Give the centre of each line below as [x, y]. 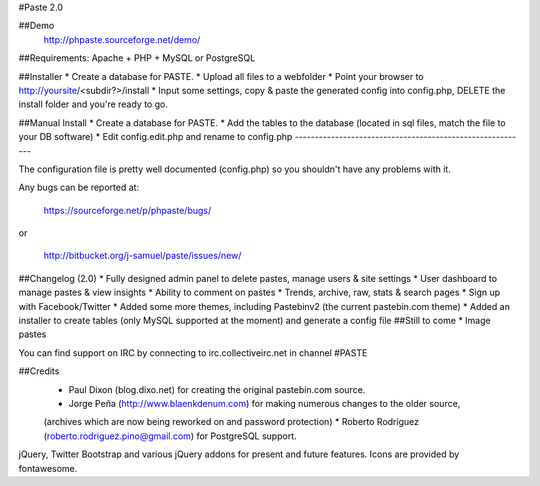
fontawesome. [48, 468]
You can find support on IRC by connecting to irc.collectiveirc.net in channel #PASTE [193, 352]
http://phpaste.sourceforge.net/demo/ [122, 39]
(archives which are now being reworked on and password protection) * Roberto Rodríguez [231, 422]
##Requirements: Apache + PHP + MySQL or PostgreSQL [137, 58]
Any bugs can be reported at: [79, 187]
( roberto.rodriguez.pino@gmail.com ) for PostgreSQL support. [170, 436]
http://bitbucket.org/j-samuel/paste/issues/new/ [142, 256]
